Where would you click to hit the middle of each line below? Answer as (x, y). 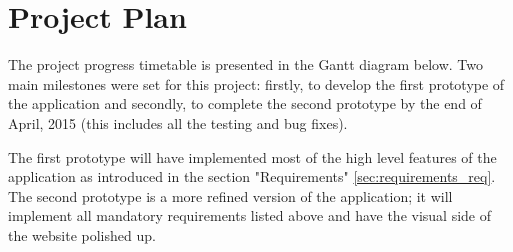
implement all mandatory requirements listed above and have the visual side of (250, 215)
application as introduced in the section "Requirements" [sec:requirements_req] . (252, 176)
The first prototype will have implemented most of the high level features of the (252, 156)
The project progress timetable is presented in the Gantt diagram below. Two (246, 64)
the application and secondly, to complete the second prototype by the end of (245, 103)
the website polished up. (82, 234)
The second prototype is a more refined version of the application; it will (230, 195)
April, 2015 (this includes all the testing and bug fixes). (178, 122)
